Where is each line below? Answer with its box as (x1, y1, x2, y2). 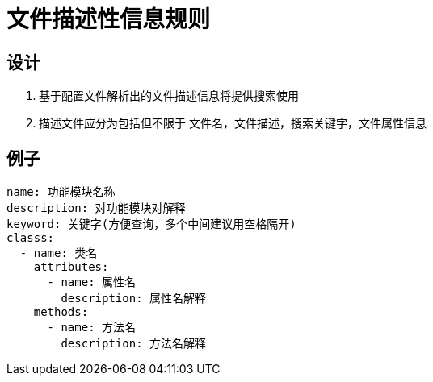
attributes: (33, 260, 109, 274)
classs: (6, 231, 55, 245)
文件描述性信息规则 (6, 6, 211, 33)
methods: (33, 305, 89, 319)
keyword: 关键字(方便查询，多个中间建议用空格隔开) (6, 218, 296, 231)
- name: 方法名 (47, 321, 137, 334)
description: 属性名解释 (61, 292, 207, 305)
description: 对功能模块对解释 (6, 201, 186, 215)
